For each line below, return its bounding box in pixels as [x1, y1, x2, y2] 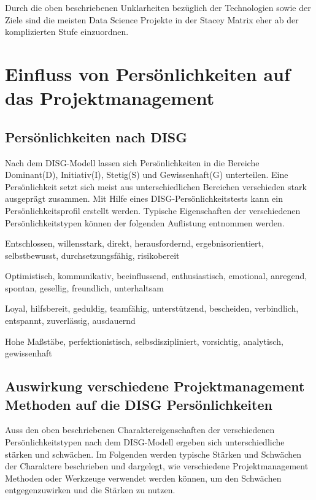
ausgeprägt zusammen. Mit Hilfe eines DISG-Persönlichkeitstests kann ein [5, 192, 283, 205]
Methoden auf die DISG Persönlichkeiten [5, 394, 272, 413]
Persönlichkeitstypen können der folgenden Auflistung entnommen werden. [5, 216, 285, 229]
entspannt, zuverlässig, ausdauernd [5, 314, 136, 327]
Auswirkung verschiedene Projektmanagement [5, 377, 305, 396]
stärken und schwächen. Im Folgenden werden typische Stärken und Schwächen [5, 447, 302, 460]
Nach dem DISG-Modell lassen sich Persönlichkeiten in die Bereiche [5, 156, 260, 169]
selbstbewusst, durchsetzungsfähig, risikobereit [5, 248, 180, 261]
